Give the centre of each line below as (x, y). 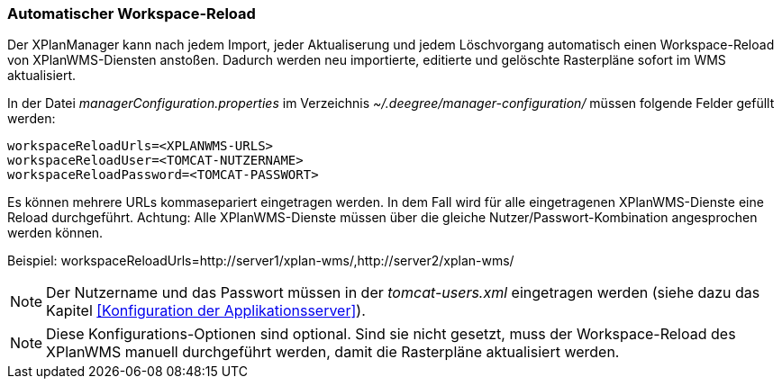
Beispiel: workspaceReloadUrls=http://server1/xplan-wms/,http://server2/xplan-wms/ (261, 261)
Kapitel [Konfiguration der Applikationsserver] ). (206, 311)
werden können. (55, 233)
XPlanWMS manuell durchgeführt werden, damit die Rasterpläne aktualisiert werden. (333, 352)
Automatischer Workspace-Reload (132, 13)
